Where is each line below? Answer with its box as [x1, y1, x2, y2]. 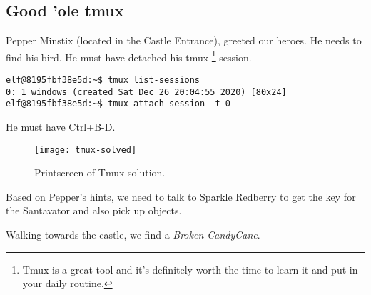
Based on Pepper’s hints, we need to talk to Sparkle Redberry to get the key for [6, 189, 356, 204]
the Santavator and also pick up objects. [6, 203, 182, 218]
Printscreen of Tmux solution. [34, 165, 166, 180]
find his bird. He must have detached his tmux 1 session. [6, 47, 252, 64]
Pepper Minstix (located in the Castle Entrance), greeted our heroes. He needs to [6, 33, 362, 48]
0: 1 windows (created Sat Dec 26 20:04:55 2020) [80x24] [6, 86, 287, 97]
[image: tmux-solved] [34, 144, 137, 155]
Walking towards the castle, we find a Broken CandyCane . [6, 227, 260, 242]
